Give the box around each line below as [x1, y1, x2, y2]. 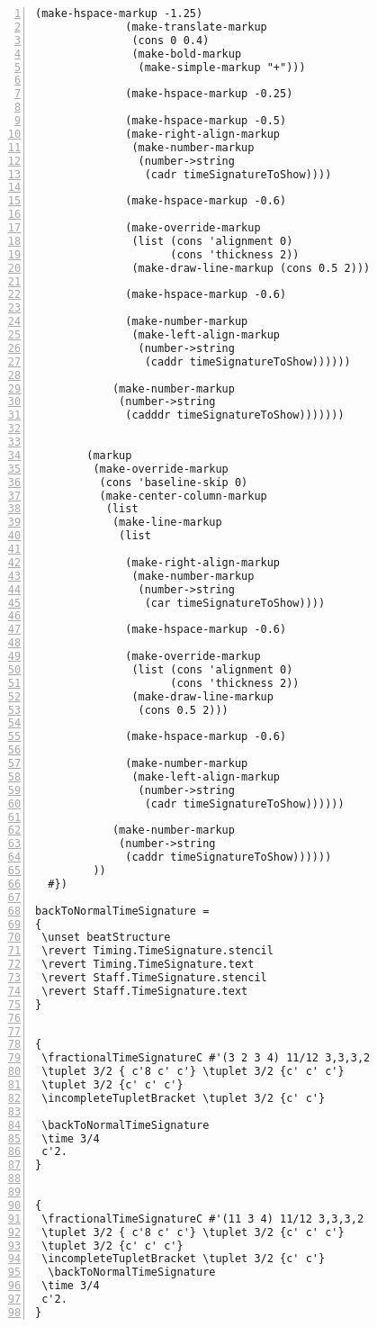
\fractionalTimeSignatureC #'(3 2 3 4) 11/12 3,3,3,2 [41, 1052, 371, 1065]
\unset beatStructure [41, 931, 171, 944]
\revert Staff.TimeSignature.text [41, 984, 248, 998]
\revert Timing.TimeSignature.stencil [41, 944, 274, 958]
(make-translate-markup [125, 20, 267, 33]
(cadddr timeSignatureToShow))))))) [125, 409, 345, 422]
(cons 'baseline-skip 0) [99, 475, 248, 489]
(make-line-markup [112, 516, 222, 529]
